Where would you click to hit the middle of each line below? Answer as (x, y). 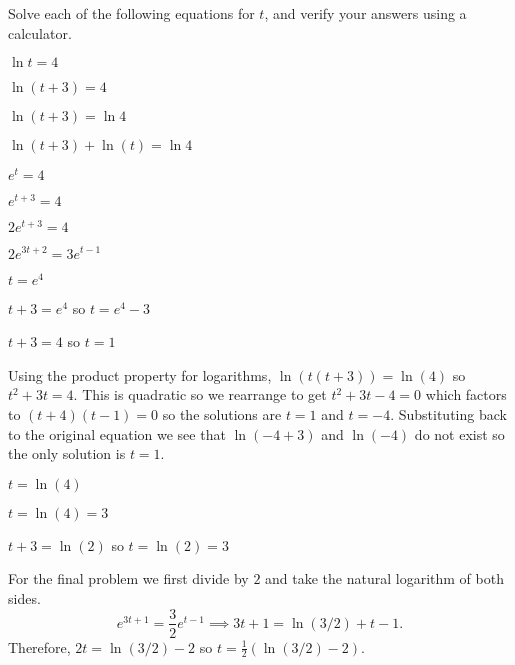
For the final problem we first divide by (128, 578)
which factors (466, 394)
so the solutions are (222, 413)
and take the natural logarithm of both (384, 578)
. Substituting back (448, 413)
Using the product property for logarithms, (140, 374)
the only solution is (67, 453)
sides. (24, 597)
